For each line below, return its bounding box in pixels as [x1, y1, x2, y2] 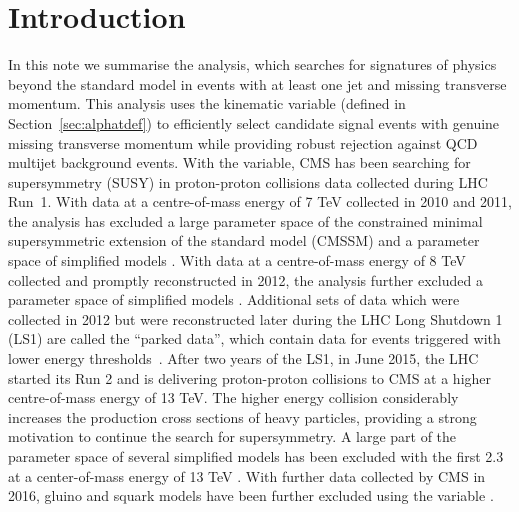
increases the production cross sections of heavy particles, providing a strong [8, 406, 477, 427]
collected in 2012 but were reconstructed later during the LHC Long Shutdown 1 [8, 308, 503, 329]
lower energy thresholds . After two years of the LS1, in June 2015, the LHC [8, 348, 479, 369]
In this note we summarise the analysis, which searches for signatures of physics [8, 54, 497, 75]
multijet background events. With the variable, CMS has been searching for [8, 152, 471, 173]
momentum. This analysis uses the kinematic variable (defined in [8, 93, 406, 114]
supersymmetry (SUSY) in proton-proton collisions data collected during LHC [8, 171, 488, 192]
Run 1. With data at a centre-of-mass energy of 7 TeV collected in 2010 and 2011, [8, 191, 512, 212]
